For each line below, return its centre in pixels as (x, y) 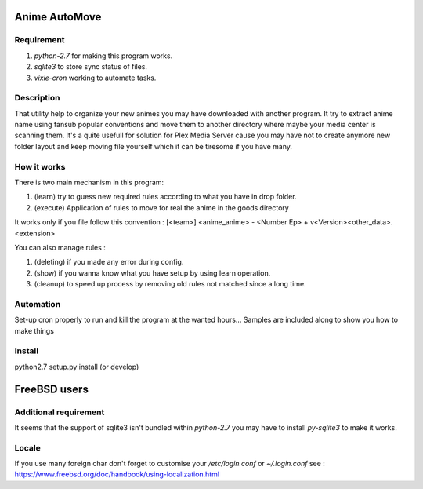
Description (37, 98)
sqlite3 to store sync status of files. (91, 67)
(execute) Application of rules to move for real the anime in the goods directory (161, 207)
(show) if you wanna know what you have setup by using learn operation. (152, 273)
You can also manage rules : (60, 247)
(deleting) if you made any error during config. (109, 262)
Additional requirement (60, 412)
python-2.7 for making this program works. (103, 56)
